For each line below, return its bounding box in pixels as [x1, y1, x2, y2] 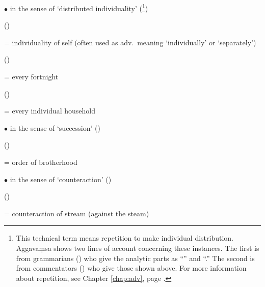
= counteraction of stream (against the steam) [4, 208, 149, 218]
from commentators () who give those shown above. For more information [16, 263, 247, 273]
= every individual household [4, 105, 96, 116]
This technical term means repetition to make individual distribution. [16, 233, 234, 243]
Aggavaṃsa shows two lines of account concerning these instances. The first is [16, 242, 259, 253]
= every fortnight [4, 71, 59, 82]
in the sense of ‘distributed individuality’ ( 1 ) [10, 2, 148, 13]
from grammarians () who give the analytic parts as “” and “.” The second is [16, 252, 255, 263]
